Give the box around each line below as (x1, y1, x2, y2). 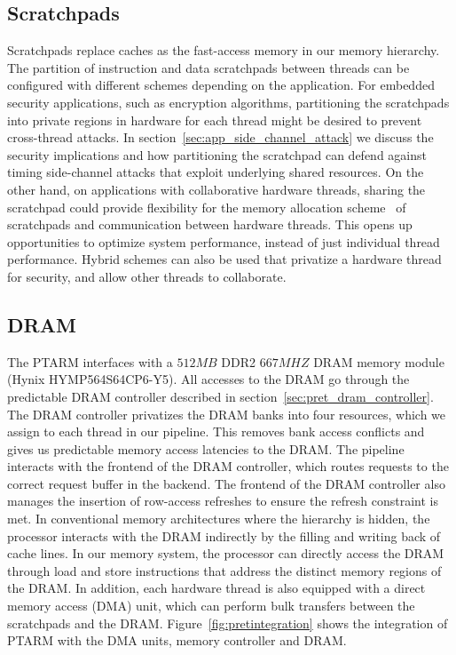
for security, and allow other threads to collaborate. (7, 267, 287, 285)
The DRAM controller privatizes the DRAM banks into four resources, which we (7, 404, 446, 423)
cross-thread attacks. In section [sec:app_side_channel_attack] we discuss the (7, 128, 434, 147)
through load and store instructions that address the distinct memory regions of (7, 561, 442, 579)
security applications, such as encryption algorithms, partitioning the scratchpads (7, 92, 450, 111)
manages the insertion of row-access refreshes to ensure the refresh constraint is (7, 491, 438, 510)
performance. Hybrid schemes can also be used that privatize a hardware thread (7, 250, 442, 268)
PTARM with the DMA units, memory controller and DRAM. (7, 631, 347, 650)
